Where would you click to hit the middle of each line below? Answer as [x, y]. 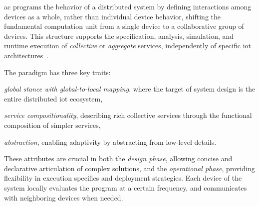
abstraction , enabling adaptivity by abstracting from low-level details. [110, 142]
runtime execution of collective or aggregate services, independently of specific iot [128, 46]
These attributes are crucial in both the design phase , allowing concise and [118, 158]
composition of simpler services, [52, 125]
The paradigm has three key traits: [57, 72]
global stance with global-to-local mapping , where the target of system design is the [130, 89]
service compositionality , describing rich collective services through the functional [128, 115]
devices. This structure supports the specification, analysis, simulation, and [119, 36]
